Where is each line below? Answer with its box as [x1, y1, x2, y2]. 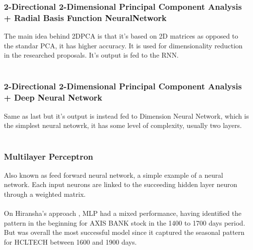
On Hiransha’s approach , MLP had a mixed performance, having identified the [4, 208, 242, 218]
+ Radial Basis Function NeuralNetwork [4, 11, 167, 23]
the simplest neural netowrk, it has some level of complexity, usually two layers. [4, 120, 242, 130]
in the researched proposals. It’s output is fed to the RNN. [4, 50, 179, 60]
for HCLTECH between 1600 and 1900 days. [4, 236, 137, 247]
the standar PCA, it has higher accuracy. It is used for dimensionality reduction [4, 40, 243, 50]
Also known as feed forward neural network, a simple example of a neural [4, 169, 223, 180]
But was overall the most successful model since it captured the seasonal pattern [4, 227, 245, 237]
